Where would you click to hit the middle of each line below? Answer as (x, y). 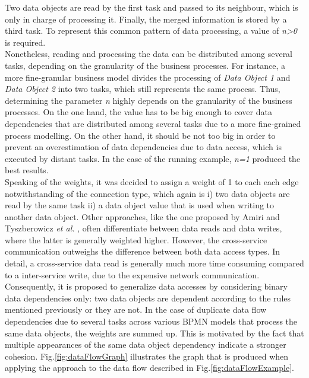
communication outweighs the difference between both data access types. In (143, 251)
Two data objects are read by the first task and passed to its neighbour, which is (152, 7)
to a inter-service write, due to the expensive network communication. (132, 274)
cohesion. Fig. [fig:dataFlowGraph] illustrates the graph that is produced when (147, 356)
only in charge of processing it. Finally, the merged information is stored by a (146, 19)
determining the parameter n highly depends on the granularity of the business (149, 100)
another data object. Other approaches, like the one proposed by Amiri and (142, 216)
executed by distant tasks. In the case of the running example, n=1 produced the (153, 158)
